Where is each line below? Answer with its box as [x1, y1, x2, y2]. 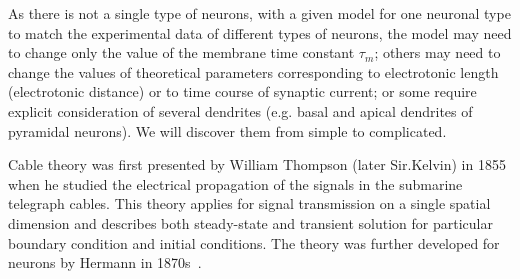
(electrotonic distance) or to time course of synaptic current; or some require [8, 81, 477, 102]
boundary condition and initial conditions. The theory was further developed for [8, 232, 500, 253]
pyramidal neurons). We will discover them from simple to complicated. [8, 120, 447, 141]
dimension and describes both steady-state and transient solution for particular [8, 212, 493, 233]
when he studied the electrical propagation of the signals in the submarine [8, 173, 463, 194]
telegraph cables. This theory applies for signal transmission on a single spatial [8, 193, 491, 214]
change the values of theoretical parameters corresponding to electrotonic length [8, 61, 499, 82]
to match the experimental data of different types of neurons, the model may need [8, 22, 512, 43]
